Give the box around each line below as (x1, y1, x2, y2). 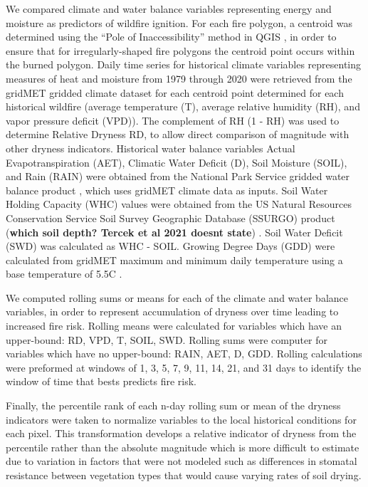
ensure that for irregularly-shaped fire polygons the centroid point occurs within (6, 43, 355, 58)
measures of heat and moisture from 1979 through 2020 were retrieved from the (6, 70, 352, 85)
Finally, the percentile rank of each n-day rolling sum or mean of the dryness (6, 398, 341, 413)
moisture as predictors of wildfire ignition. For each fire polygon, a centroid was (6, 15, 352, 30)
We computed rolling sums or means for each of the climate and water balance (6, 290, 349, 305)
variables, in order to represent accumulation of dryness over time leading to (6, 304, 339, 319)
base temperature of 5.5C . (6, 266, 122, 281)
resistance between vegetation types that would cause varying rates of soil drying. (6, 468, 362, 482)
